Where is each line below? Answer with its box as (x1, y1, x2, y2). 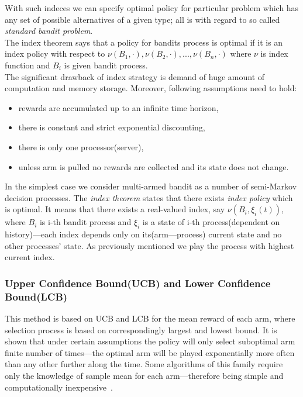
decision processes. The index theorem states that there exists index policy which (5, 191, 293, 203)
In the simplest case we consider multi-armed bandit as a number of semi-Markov (5, 180, 297, 192)
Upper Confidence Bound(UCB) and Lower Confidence (5, 275, 271, 290)
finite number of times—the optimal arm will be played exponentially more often (5, 346, 295, 358)
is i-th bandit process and (39, 216, 132, 228)
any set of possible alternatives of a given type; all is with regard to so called (5, 13, 280, 25)
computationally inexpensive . (5, 381, 113, 393)
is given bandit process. (64, 58, 148, 71)
